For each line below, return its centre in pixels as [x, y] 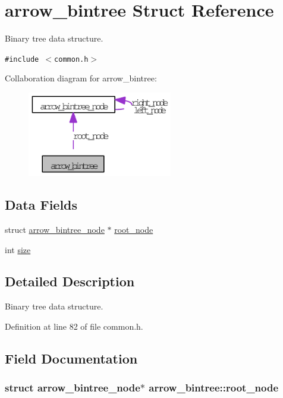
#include [22, 59]
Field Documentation [71, 358]
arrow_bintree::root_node [214, 388]
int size [18, 249]
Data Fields [41, 205]
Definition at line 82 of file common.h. [74, 326]
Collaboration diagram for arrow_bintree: [81, 78]
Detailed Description [70, 281]
